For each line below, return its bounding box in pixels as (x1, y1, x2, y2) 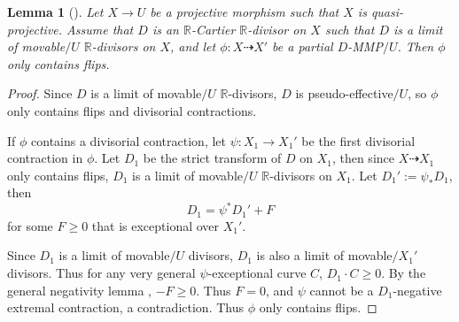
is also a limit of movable (256, 246, 393, 264)
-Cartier (191, 19, 236, 38)
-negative (393, 280, 442, 299)
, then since (331, 149, 394, 167)
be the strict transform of (143, 149, 282, 167)
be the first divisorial (301, 131, 416, 149)
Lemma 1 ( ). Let (7, 3, 104, 20)
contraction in (7, 149, 83, 167)
